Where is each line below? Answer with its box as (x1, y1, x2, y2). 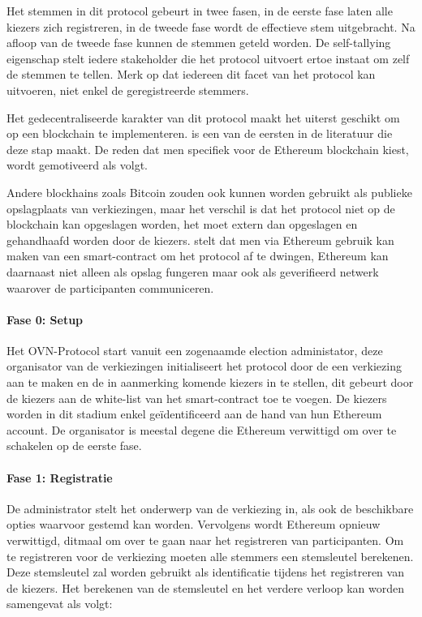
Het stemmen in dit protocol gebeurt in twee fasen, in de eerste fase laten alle (6, 2, 393, 19)
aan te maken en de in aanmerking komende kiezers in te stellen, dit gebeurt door (6, 374, 414, 391)
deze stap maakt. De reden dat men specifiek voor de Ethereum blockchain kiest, (6, 140, 409, 157)
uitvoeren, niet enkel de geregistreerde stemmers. (6, 81, 249, 98)
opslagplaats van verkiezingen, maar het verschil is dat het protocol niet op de (6, 199, 395, 216)
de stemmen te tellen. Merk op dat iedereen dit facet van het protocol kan (6, 66, 376, 83)
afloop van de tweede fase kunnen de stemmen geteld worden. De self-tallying (6, 34, 391, 51)
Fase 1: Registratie (6, 469, 113, 486)
